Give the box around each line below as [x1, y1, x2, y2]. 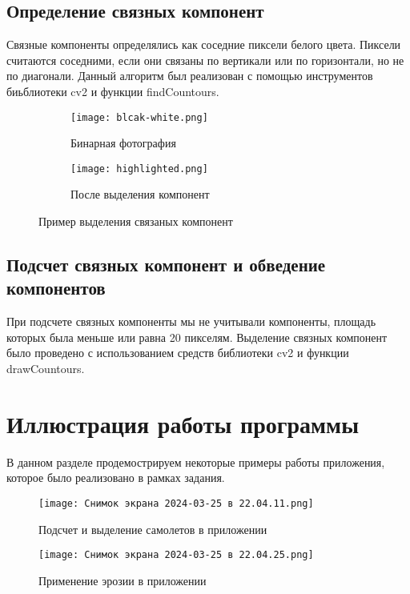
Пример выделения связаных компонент [38, 213, 233, 230]
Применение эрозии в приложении [38, 572, 207, 588]
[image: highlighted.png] [70, 163, 208, 175]
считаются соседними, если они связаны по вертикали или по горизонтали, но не [6, 51, 404, 68]
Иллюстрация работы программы [6, 407, 359, 439]
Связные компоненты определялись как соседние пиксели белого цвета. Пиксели [6, 36, 401, 53]
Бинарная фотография [70, 134, 176, 151]
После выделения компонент [70, 186, 210, 203]
